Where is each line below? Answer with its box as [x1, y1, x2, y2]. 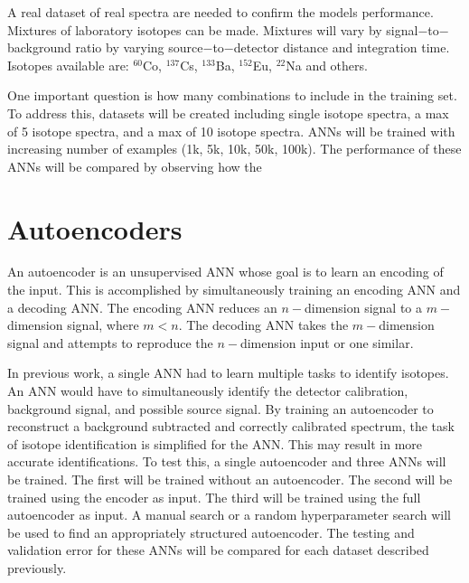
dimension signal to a [304, 297, 423, 316]
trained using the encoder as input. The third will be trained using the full [7, 487, 421, 506]
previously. [7, 558, 67, 577]
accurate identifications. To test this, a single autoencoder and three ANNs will [7, 452, 446, 471]
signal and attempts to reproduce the [7, 333, 213, 352]
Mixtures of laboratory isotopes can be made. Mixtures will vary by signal [7, 20, 418, 39]
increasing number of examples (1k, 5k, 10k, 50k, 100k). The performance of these [7, 139, 462, 158]
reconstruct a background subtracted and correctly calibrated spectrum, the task [7, 417, 455, 436]
